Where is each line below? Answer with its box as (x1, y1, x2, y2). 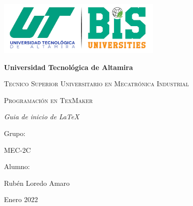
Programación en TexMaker (4, 95, 93, 105)
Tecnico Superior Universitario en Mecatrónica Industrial (4, 78, 189, 89)
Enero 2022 (4, 194, 38, 205)
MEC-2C (4, 144, 31, 155)
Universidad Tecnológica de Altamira (4, 62, 133, 72)
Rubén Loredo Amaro (4, 177, 70, 188)
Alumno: (4, 161, 30, 172)
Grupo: (4, 128, 26, 138)
